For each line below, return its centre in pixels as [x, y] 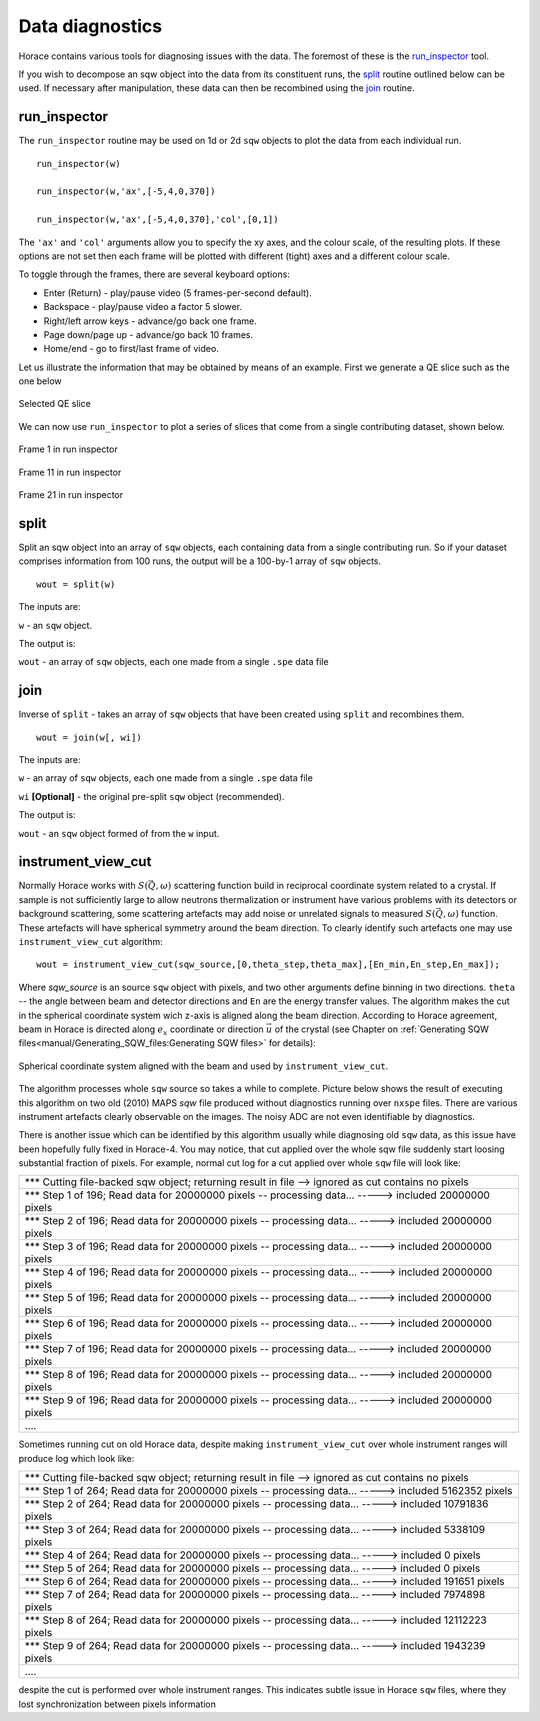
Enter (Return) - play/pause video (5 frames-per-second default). [177, 292]
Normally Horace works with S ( [83, 886]
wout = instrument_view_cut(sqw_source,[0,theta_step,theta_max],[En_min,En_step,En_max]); [268, 964]
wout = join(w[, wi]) [89, 737]
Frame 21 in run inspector [71, 495]
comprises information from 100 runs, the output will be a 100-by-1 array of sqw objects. [200, 561]
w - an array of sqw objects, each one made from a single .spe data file [166, 778]
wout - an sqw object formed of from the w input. [119, 833]
